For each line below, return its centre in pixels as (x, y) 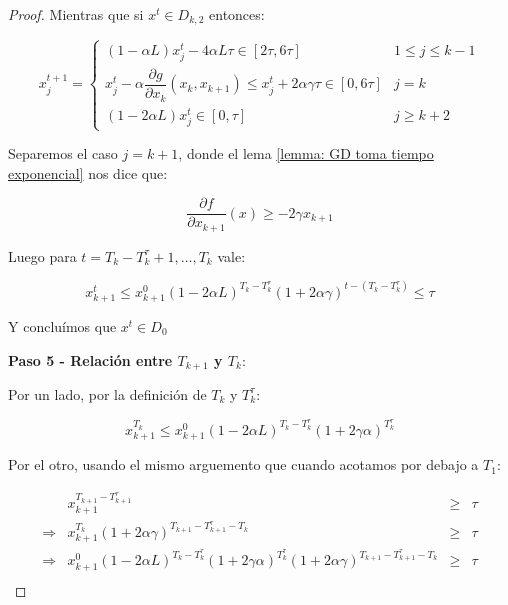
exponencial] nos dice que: (88, 172)
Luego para (42, 255)
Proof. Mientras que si (76, 14)
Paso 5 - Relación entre (90, 359)
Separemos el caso (63, 153)
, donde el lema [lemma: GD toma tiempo (306, 153)
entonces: (237, 14)
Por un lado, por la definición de (107, 393)
